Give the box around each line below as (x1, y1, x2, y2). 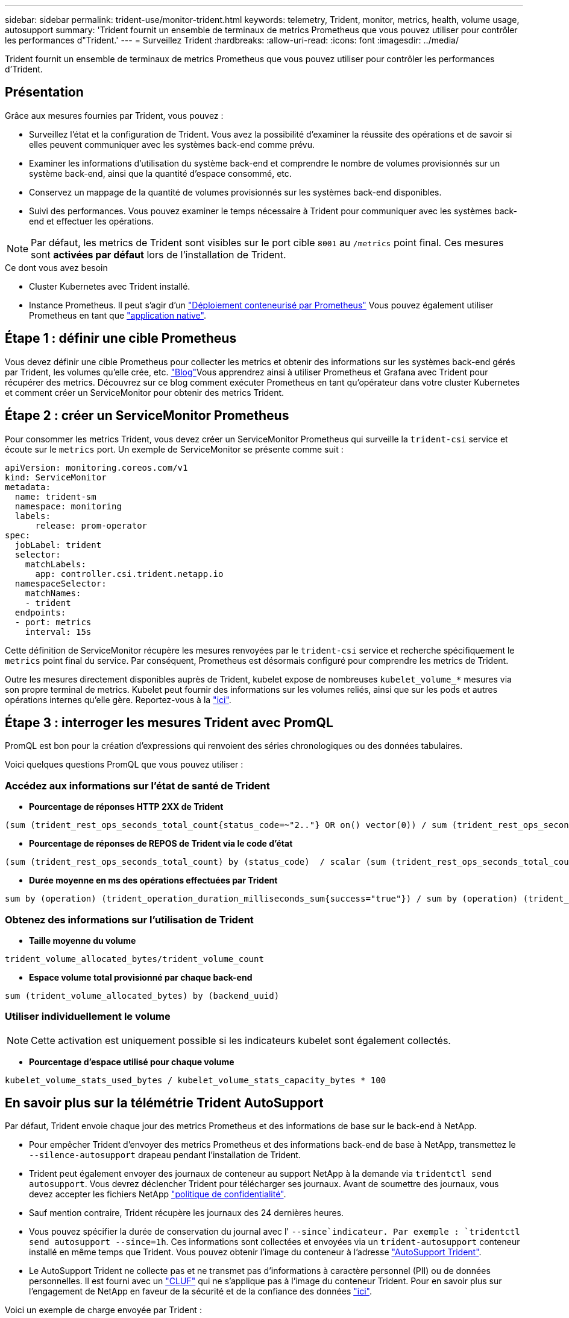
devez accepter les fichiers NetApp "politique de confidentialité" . (29, 1189, 286, 1200)
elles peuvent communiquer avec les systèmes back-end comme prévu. (29, 139, 315, 150)
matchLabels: (25, 559, 86, 569)
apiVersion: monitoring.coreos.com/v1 (5, 462, 188, 473)
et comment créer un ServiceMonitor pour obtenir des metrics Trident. (5, 387, 284, 398)
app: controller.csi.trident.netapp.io (35, 568, 224, 579)
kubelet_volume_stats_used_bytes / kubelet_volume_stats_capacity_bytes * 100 (5, 1075, 386, 1085)
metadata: (5, 482, 51, 492)
